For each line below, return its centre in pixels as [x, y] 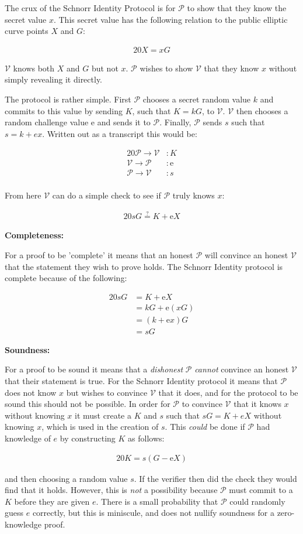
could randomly [257, 501]
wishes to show [166, 68]
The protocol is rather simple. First [68, 99]
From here [23, 195]
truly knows [194, 195]
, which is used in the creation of [100, 427]
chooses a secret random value [197, 99]
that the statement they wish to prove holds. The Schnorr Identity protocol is [144, 266]
